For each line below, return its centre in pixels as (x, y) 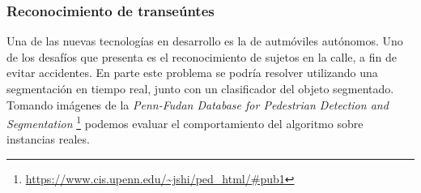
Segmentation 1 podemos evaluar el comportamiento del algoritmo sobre (185, 122)
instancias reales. (48, 139)
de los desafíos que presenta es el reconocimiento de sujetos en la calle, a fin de (202, 56)
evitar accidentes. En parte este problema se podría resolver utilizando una (192, 73)
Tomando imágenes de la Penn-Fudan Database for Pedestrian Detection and (198, 104)
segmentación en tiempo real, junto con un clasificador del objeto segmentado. (200, 88)
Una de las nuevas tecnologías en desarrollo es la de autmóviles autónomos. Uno (205, 41)
